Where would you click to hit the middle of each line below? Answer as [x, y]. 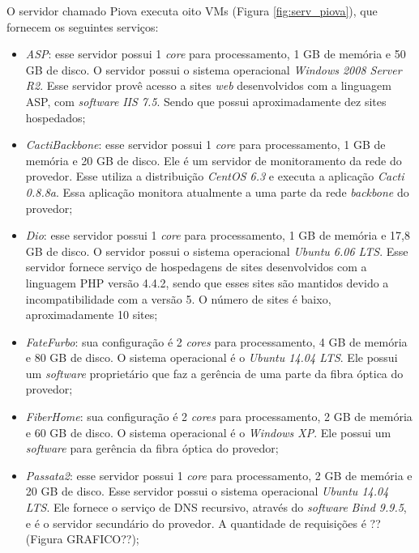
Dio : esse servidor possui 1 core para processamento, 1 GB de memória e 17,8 [218, 235]
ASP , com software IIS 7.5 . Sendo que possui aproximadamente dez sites [206, 101]
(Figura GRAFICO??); [82, 539]
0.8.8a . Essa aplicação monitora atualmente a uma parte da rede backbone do [217, 191]
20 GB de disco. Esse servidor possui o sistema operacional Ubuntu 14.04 [207, 491]
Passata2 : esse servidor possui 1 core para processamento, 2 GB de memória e [219, 475]
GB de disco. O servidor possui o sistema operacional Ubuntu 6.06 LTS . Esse [217, 251]
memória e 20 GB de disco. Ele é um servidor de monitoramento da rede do [214, 160]
